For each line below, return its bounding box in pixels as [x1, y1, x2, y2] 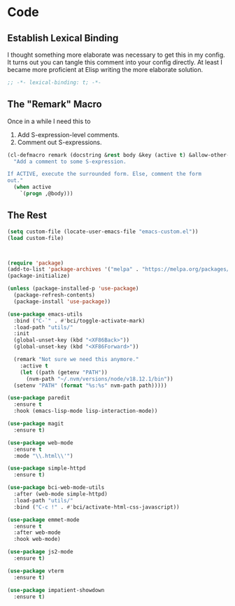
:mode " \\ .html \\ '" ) [13, 452, 73, 459]
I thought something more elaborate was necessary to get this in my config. [7, 50, 225, 59]
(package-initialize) [7, 272, 71, 280]
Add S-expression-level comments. [17, 130, 120, 139]
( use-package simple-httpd [7, 465, 86, 472]
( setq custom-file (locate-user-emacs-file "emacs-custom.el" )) [7, 228, 199, 235]
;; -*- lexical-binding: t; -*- [7, 79, 101, 86]
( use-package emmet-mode [7, 516, 80, 523]
